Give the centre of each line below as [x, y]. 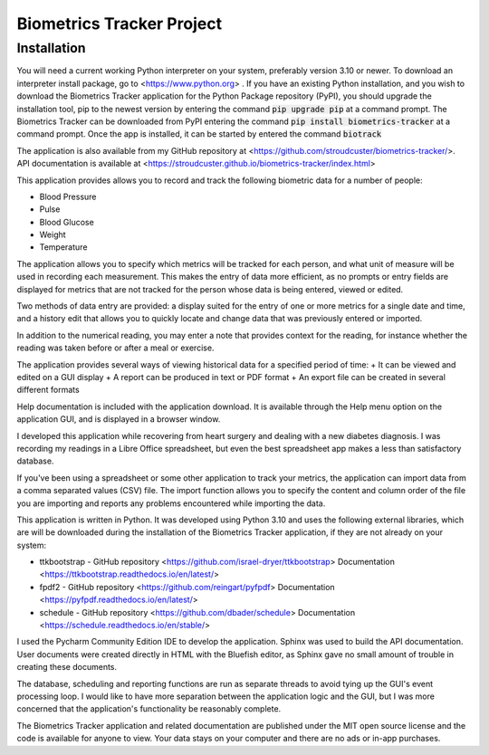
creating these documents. [67, 667]
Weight [53, 234]
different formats [48, 390]
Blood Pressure [68, 196]
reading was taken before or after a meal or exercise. [115, 348]
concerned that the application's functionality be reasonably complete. [149, 709]
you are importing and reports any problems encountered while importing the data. [171, 503]
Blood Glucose [67, 222]
